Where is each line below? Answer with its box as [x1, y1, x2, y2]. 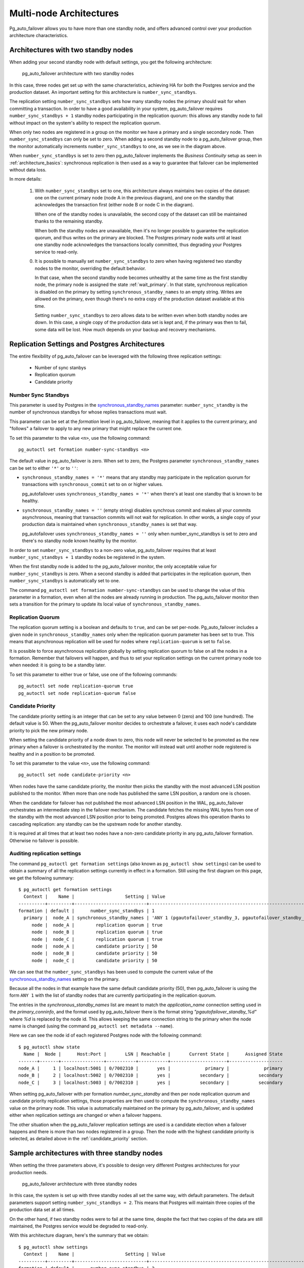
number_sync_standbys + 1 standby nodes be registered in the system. [9, 554, 166, 560]
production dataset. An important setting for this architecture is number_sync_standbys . [9, 89, 197, 95]
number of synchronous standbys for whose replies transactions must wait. [9, 409, 167, 415]
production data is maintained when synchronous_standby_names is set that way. [22, 521, 198, 527]
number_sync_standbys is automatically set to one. [9, 578, 120, 584]
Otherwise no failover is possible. [9, 837, 79, 843]
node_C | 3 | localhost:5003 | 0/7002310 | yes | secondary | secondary [18, 1079, 283, 1085]
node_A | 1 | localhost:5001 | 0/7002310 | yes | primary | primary [18, 1065, 283, 1071]
